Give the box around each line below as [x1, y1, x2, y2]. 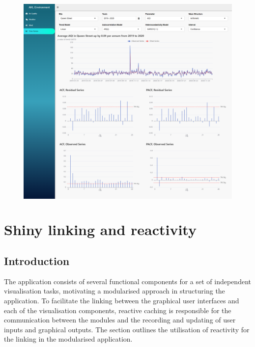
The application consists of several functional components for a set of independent [4, 276, 251, 286]
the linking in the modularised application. [4, 334, 133, 344]
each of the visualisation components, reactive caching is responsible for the [4, 305, 231, 315]
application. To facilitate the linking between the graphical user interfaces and [4, 295, 239, 306]
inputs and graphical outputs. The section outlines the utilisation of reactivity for [4, 324, 250, 334]
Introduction [4, 253, 70, 268]
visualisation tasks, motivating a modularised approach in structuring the [4, 286, 225, 296]
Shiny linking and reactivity [4, 219, 197, 240]
